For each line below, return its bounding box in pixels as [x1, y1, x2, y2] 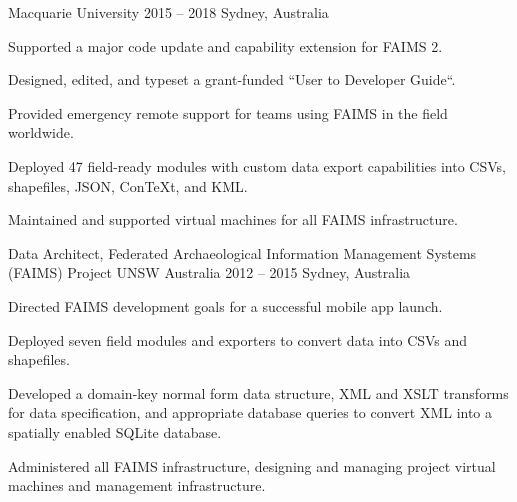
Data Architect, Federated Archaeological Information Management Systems [8, 242, 477, 263]
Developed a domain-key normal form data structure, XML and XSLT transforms [8, 382, 509, 403]
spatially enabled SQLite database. [8, 421, 222, 442]
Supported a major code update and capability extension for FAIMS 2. [8, 35, 443, 56]
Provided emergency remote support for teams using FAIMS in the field [8, 102, 448, 123]
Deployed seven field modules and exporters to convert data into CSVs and [8, 329, 468, 350]
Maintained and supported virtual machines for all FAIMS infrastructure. [8, 209, 458, 230]
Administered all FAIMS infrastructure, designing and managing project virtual [8, 455, 496, 476]
